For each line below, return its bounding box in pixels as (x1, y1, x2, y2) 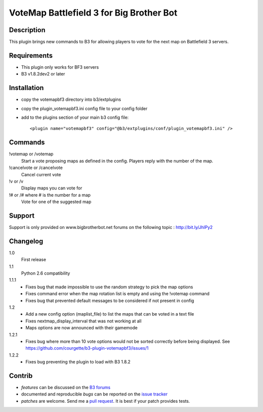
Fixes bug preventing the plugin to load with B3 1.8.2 (25, 359, 131, 365)
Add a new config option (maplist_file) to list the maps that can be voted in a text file (25, 311, 194, 317)
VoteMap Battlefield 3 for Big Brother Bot (9, 7, 178, 18)
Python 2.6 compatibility (21, 270, 70, 276)
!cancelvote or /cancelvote (9, 165, 63, 170)
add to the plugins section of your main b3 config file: (21, 114, 129, 120)
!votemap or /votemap (9, 151, 54, 157)
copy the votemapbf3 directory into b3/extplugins (21, 96, 121, 102)
